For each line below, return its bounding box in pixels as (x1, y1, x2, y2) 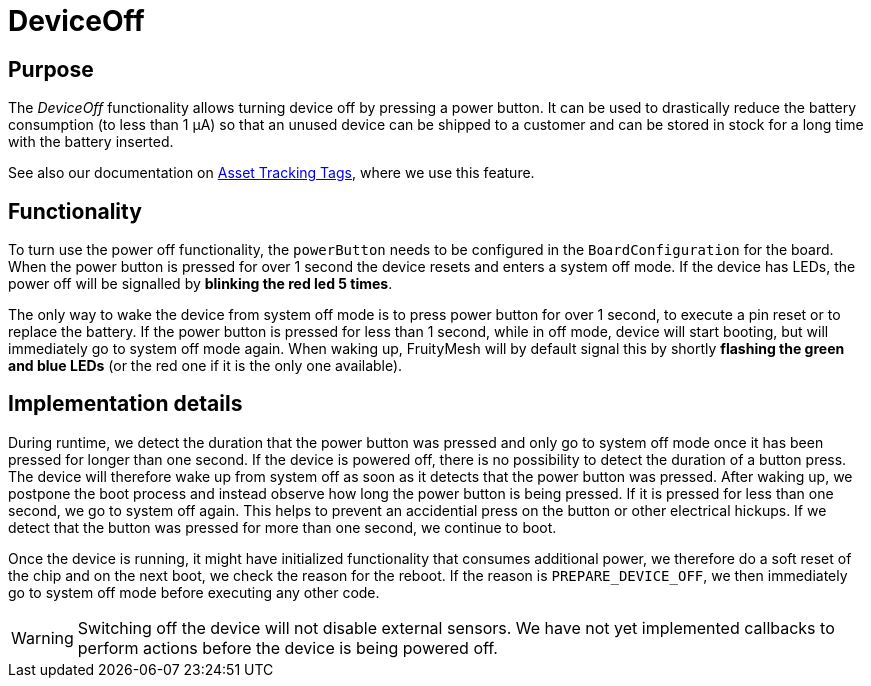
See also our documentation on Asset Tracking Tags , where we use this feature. (8, 164, 535, 182)
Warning (11, 627, 74, 648)
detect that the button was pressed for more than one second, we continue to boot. (8, 518, 557, 536)
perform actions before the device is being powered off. (77, 637, 498, 658)
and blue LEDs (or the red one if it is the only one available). (8, 357, 403, 375)
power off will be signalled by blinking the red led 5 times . (8, 275, 393, 293)
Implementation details (8, 391, 243, 417)
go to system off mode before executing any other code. (8, 583, 380, 601)
